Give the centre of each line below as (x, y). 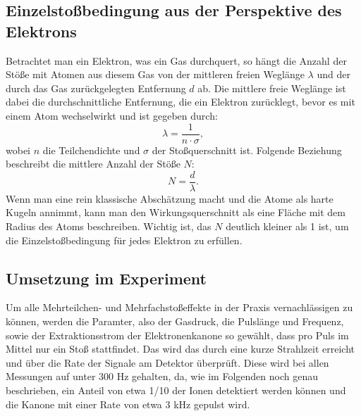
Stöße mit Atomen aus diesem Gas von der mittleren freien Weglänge (155, 74)
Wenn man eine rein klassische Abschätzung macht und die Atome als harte (170, 198)
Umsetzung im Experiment (106, 278)
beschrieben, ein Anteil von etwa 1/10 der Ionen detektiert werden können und (176, 390)
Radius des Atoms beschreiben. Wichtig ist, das (109, 226)
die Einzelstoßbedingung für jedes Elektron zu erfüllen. (124, 240)
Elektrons (41, 31)
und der (334, 74)
